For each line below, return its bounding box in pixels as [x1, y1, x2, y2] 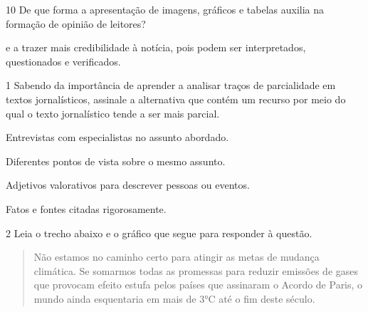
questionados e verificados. [6, 53, 121, 68]
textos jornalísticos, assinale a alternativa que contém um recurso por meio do [6, 91, 346, 106]
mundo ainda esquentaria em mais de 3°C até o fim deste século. [33, 291, 315, 306]
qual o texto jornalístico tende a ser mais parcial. [6, 105, 220, 120]
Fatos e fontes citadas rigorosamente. [6, 201, 167, 216]
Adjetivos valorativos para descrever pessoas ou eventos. [6, 177, 250, 192]
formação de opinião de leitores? [6, 16, 146, 31]
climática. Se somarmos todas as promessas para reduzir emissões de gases [33, 263, 359, 278]
